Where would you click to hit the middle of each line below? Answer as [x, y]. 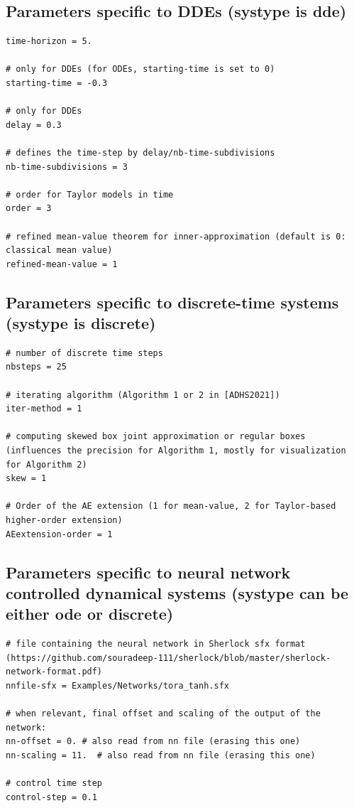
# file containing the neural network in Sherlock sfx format [156, 644]
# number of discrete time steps [84, 353]
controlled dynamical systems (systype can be [177, 592]
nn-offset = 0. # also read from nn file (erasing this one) [153, 742]
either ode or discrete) [90, 614]
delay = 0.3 [34, 125]
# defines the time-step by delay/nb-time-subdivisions [140, 152]
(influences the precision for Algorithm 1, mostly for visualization [176, 451]
